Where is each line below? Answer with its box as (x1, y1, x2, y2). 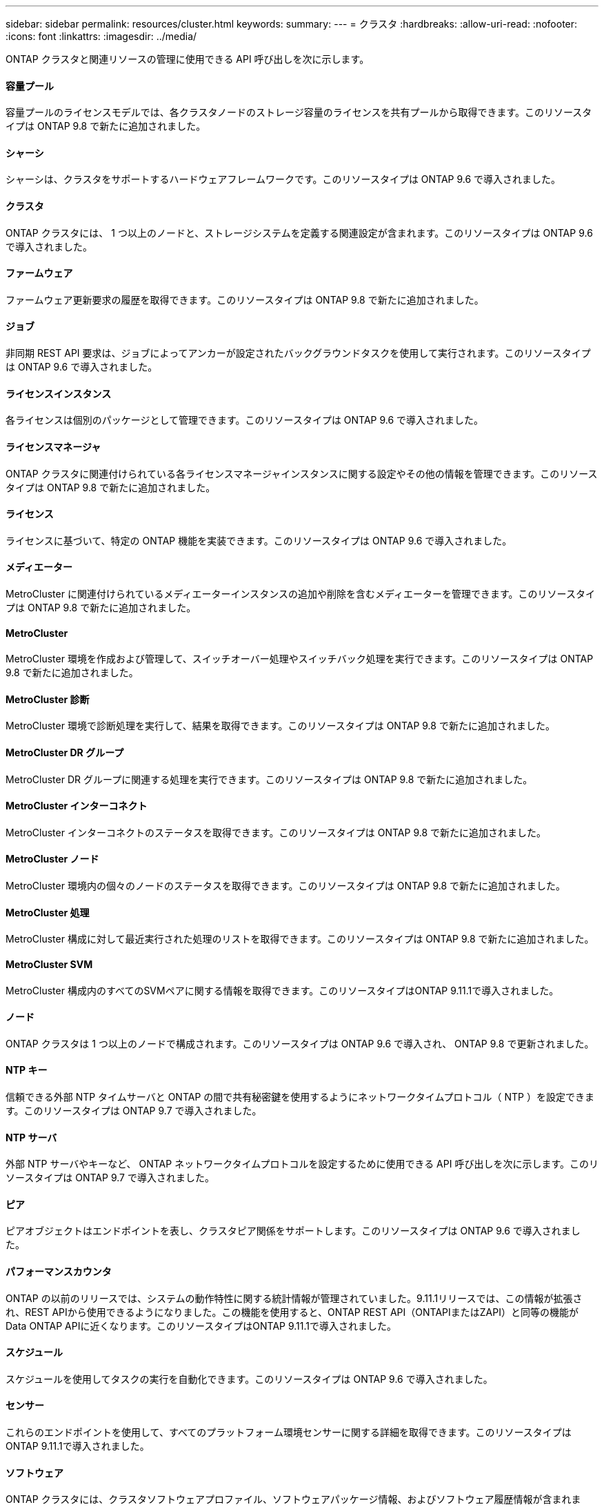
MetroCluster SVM (6, 958, 93, 970)
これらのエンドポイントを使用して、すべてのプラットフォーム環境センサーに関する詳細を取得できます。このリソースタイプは (6, 1426, 572, 1439)
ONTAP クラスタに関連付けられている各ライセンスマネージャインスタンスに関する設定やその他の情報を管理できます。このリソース (6, 467, 598, 480)
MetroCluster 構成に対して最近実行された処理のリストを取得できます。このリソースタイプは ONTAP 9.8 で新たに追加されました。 (6, 933, 594, 945)
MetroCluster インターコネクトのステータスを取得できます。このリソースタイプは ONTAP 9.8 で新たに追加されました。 (6, 826, 547, 838)
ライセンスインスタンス (6, 387, 112, 400)
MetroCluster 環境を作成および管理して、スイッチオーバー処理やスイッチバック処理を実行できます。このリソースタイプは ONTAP (6, 653, 594, 665)
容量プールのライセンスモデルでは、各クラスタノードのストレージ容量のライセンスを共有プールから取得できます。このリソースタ (6, 106, 592, 119)
